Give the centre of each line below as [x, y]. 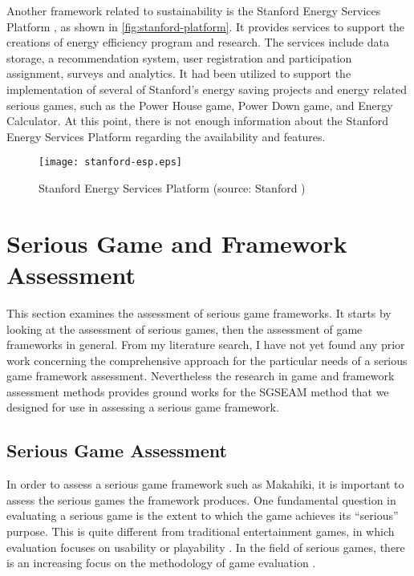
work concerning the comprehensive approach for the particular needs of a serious [207, 360]
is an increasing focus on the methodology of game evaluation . [161, 563]
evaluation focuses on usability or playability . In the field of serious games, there [206, 547]
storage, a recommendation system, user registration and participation [179, 57]
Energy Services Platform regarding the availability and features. [166, 136]
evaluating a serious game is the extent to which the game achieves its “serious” [203, 515]
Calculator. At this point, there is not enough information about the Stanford [197, 121]
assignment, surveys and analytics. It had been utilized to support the [179, 73]
